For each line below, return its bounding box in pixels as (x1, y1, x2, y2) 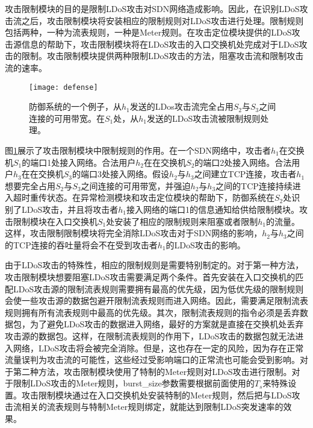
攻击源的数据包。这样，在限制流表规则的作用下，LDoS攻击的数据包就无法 (5, 329, 296, 342)
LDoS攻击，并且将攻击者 (21, 203, 119, 215)
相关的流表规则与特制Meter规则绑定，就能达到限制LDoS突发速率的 (21, 400, 284, 413)
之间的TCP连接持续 (215, 179, 293, 192)
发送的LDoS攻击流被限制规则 (147, 112, 261, 124)
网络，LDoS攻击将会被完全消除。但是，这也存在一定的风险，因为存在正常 (13, 341, 304, 354)
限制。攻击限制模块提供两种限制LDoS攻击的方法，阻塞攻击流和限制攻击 (21, 49, 304, 62)
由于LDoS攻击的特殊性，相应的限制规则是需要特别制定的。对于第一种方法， (5, 259, 304, 271)
